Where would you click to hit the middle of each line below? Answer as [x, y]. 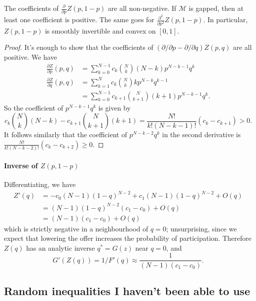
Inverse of [21, 165]
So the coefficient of [34, 107]
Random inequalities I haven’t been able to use [127, 290]
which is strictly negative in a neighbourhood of [76, 228]
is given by [114, 107]
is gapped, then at [216, 8]
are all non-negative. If [142, 8]
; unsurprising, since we [201, 228]
